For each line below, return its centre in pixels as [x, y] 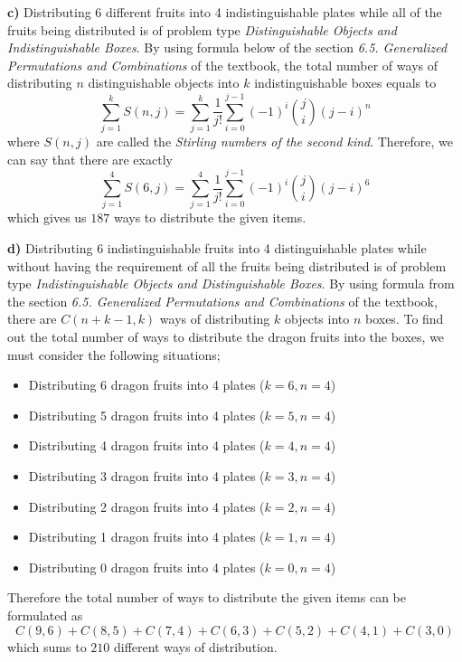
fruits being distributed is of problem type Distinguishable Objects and [202, 29]
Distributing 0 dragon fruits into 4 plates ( [146, 567]
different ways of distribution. [195, 646]
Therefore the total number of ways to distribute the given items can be [207, 597]
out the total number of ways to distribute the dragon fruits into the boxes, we [226, 336]
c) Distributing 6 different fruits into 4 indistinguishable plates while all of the [225, 12]
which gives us [47, 218]
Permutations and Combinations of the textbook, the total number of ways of [222, 65]
